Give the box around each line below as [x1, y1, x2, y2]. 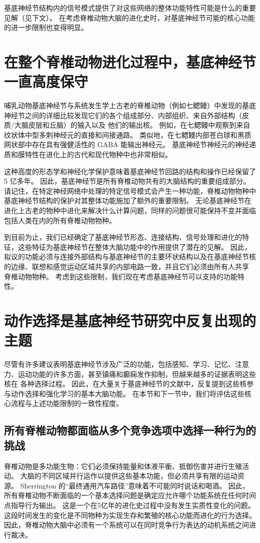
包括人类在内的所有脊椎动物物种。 [4, 215, 116, 225]
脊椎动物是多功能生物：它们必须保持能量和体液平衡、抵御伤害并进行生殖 [4, 460, 242, 471]
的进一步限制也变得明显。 [4, 22, 88, 33]
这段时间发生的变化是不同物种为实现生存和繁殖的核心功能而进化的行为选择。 [4, 509, 256, 520]
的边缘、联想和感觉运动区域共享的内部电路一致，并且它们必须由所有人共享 [4, 261, 249, 271]
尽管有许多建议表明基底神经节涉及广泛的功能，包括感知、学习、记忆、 [4, 359, 235, 369]
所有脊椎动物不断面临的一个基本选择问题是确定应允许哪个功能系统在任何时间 [4, 490, 256, 500]
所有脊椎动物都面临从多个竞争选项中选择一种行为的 [4, 422, 256, 438]
